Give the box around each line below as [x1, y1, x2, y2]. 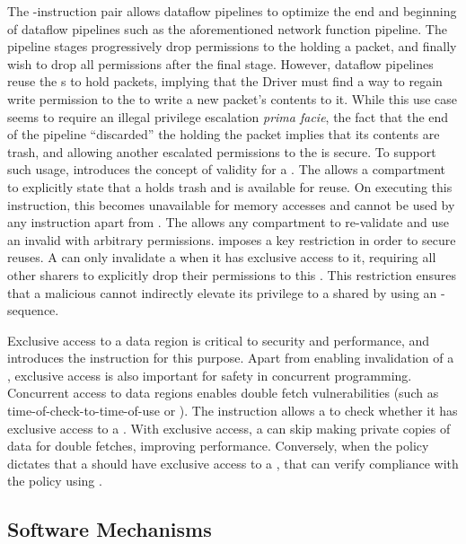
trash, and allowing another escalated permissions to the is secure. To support [7, 142, 436, 161]
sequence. [7, 301, 59, 320]
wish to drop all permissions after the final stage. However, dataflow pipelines [7, 54, 434, 73]
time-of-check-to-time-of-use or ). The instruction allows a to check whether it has [7, 401, 458, 420]
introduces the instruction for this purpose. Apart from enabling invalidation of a [7, 348, 454, 367]
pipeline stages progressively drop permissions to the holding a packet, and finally [7, 37, 457, 56]
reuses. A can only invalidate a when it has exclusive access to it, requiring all [7, 248, 436, 267]
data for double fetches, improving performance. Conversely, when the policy [7, 436, 429, 455]
